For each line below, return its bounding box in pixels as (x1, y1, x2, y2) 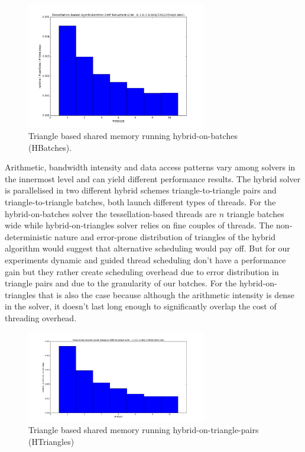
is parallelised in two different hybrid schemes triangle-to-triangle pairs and (5, 184, 277, 196)
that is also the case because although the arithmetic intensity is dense (38, 288, 294, 301)
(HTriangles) (28, 435, 74, 447)
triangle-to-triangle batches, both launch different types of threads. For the (5, 196, 276, 208)
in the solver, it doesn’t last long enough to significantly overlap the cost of (5, 300, 277, 312)
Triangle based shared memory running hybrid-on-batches (28, 130, 238, 142)
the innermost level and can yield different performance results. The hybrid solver (5, 172, 301, 185)
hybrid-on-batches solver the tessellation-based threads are (5, 207, 216, 219)
